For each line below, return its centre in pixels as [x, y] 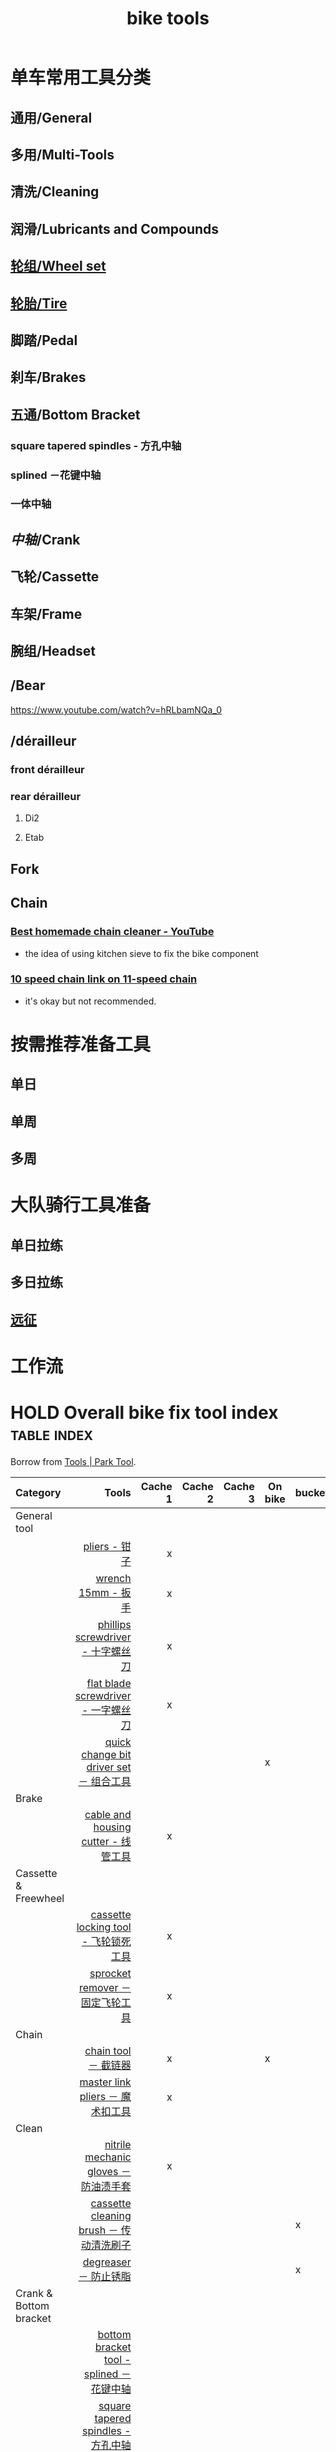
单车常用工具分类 [81, 78]
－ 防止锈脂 [105, 2276]
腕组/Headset [53, 651]
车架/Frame [46, 613]
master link [105, 2082]
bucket [312, 1492]
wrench [113, 1578]
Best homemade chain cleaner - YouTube [112, 932]
